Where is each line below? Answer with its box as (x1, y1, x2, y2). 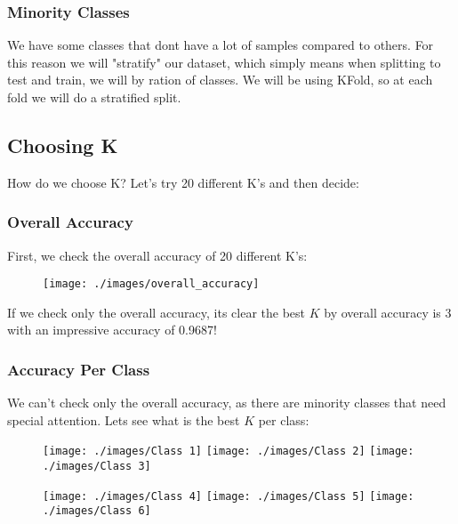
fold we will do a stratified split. (7, 88, 181, 106)
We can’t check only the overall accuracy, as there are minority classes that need (7, 393, 446, 412)
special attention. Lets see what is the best (7, 410, 240, 429)
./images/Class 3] (43, 460, 151, 473)
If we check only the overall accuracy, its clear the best (7, 302, 306, 321)
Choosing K (7, 131, 118, 158)
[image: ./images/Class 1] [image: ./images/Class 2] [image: (43, 445, 414, 458)
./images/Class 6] (43, 504, 151, 518)
